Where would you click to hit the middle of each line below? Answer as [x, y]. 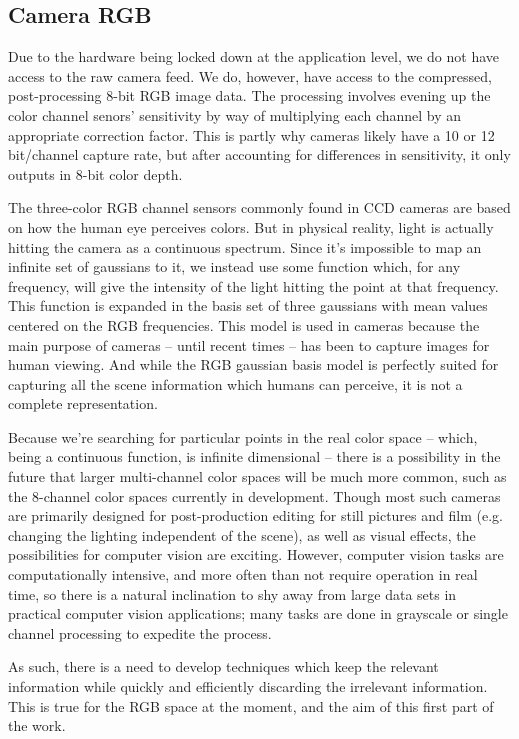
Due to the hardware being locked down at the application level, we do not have [254, 56]
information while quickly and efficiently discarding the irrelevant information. [248, 686]
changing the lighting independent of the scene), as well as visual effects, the [242, 534]
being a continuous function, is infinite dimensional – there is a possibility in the [254, 456]
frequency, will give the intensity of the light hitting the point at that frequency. [253, 285]
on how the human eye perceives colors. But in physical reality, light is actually [251, 226]
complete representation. [83, 403]
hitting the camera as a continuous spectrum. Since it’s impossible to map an [245, 246]
